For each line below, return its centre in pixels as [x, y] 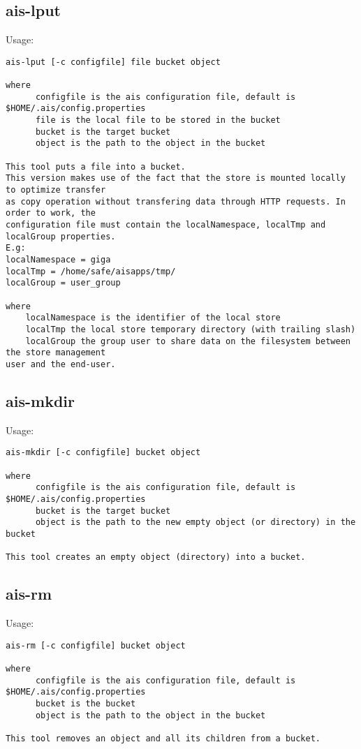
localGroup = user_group [63, 283]
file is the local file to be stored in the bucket [158, 120]
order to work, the [51, 213]
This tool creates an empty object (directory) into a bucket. [156, 557]
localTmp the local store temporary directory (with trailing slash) [191, 329]
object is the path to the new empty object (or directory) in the [196, 522]
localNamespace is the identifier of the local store [153, 318]
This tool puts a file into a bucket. [96, 166]
